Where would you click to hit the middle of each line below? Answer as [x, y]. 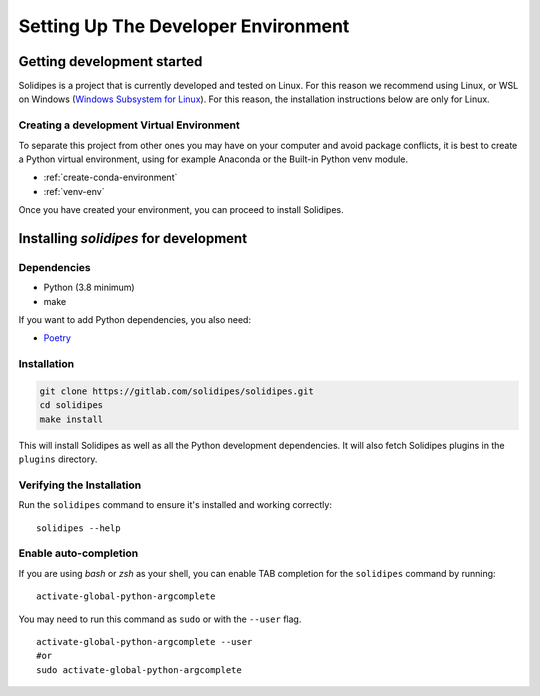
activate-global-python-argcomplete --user [144, 642]
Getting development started [110, 61]
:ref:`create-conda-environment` [110, 177]
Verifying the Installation [80, 485]
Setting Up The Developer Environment [184, 26]
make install [71, 419]
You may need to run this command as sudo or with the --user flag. [160, 619]
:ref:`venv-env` [74, 191]
